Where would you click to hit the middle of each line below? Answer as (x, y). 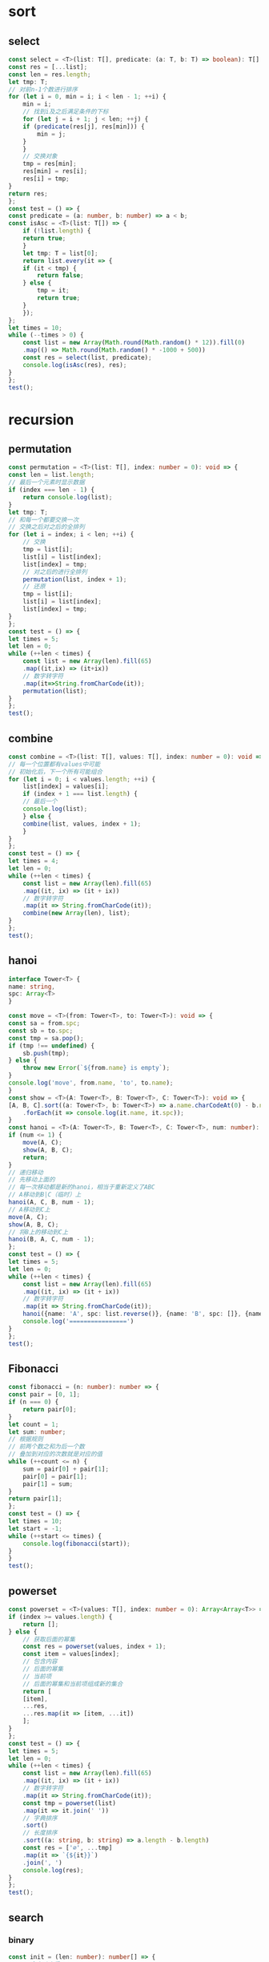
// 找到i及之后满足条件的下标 (66, 112)
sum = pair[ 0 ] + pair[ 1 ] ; (66, 1469)
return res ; (28, 194)
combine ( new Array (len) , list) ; (76, 913)
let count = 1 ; (34, 1424)
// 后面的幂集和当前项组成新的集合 (73, 1684)
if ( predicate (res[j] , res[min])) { (84, 127)
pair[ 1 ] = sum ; (48, 1484)
